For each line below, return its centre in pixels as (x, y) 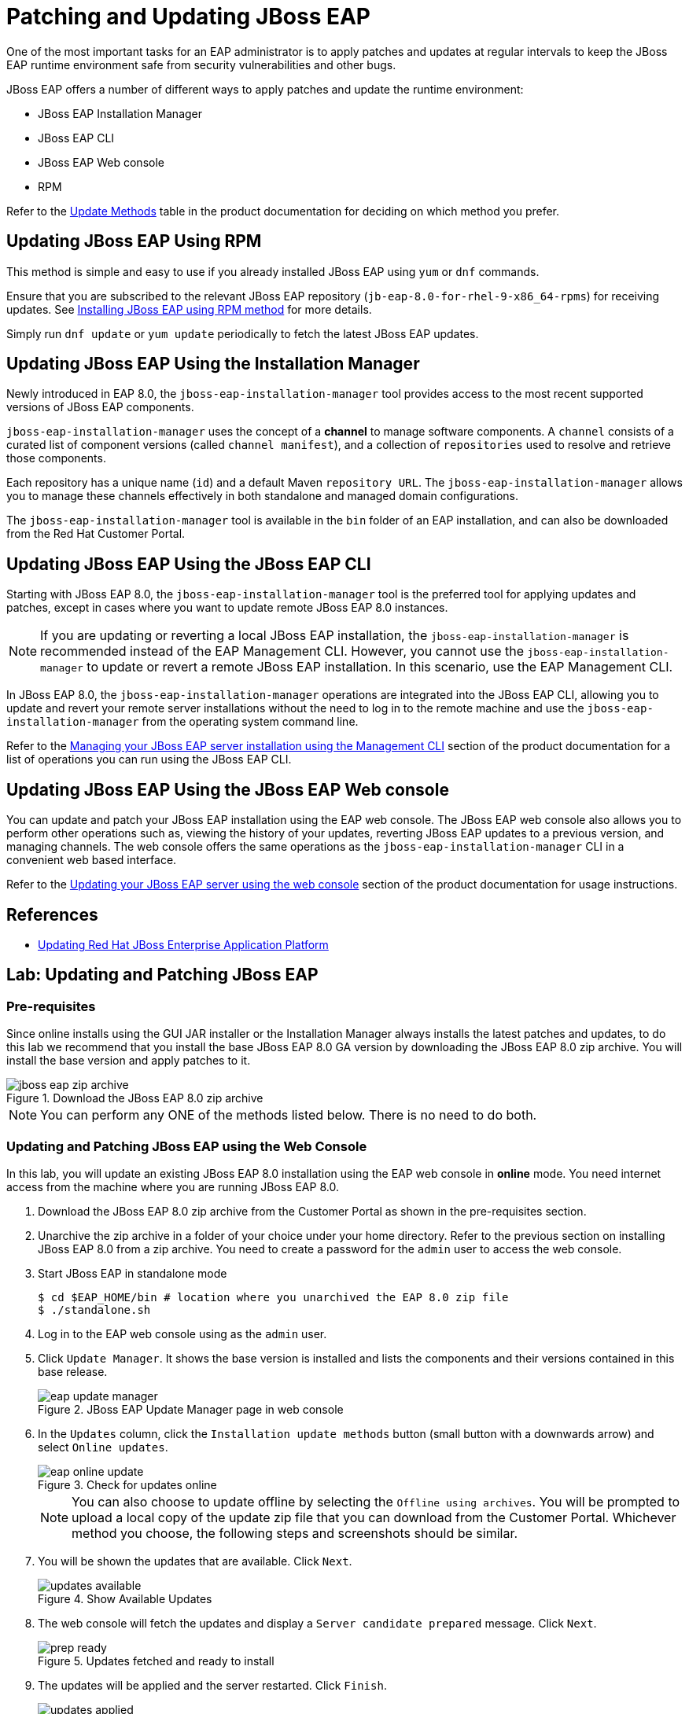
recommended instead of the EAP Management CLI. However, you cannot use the (282, 651)
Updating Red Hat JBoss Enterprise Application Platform (183, 944)
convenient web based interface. (92, 860)
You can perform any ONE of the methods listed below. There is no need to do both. (289, 1115)
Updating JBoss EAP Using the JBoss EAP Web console (228, 789)
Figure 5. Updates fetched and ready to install (156, 1661)
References (52, 914)
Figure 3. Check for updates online (127, 1484)
